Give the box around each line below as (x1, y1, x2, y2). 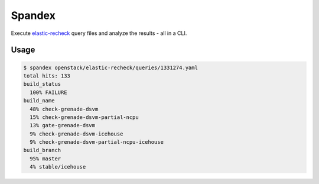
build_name (23, 98, 55, 104)
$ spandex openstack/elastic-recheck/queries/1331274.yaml (23, 64, 198, 71)
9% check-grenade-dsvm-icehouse (30, 130, 123, 137)
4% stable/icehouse (30, 163, 86, 170)
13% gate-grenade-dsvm (30, 122, 96, 129)
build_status (23, 80, 61, 88)
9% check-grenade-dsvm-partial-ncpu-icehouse (30, 139, 164, 146)
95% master (30, 155, 61, 162)
